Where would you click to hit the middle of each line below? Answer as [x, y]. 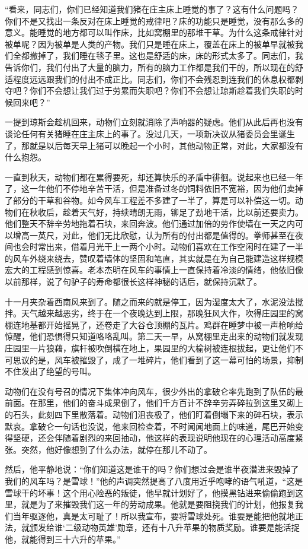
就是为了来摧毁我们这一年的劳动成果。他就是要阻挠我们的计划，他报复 [158, 504]
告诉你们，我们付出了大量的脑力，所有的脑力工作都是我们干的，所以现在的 [150, 67]
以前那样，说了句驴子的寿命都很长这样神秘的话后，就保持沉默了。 [133, 282]
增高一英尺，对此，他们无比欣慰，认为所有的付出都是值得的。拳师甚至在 [154, 235]
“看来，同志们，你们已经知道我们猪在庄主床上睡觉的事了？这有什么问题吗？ [152, 9]
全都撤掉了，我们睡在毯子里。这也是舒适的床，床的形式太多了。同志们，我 [158, 55]
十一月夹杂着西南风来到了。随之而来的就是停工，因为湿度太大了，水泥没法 [150, 301]
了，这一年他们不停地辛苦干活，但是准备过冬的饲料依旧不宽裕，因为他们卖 [150, 188]
